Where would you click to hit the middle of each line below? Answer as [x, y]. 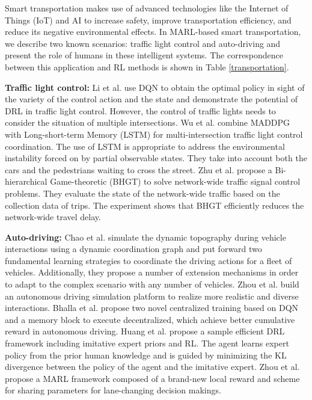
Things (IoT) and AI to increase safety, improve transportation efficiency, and [148, 20]
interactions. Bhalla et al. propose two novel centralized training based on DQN [152, 308]
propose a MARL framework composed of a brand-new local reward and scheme [152, 378]
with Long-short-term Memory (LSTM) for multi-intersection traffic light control [154, 134]
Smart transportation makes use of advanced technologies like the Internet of [147, 8]
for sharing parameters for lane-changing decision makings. [113, 390]
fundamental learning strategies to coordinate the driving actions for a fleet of [148, 260]
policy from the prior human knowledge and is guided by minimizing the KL [146, 355]
